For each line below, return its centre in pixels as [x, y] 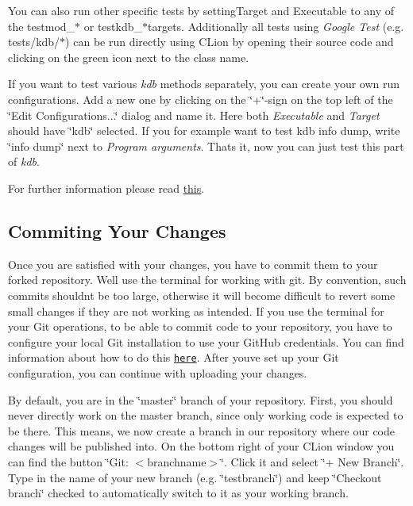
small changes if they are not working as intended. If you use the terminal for [196, 310]
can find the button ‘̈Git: [68, 461]
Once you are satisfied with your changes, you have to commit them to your [193, 264]
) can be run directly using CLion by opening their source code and [230, 42]
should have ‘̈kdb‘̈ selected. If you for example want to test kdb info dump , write [204, 130]
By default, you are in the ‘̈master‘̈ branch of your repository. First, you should [201, 399]
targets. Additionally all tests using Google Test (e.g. [276, 26]
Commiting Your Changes [117, 230]
